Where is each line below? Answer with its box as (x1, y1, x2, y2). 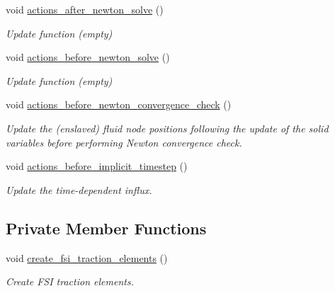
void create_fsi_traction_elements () (6, 250, 168, 265)
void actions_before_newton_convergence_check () (6, 97, 232, 112)
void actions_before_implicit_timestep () (6, 159, 188, 173)
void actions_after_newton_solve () (6, 2, 164, 16)
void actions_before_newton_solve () (6, 50, 170, 64)
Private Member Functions (6, 217, 207, 239)
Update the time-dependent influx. (6, 182, 152, 197)
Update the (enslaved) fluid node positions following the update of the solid (6, 120, 329, 135)
